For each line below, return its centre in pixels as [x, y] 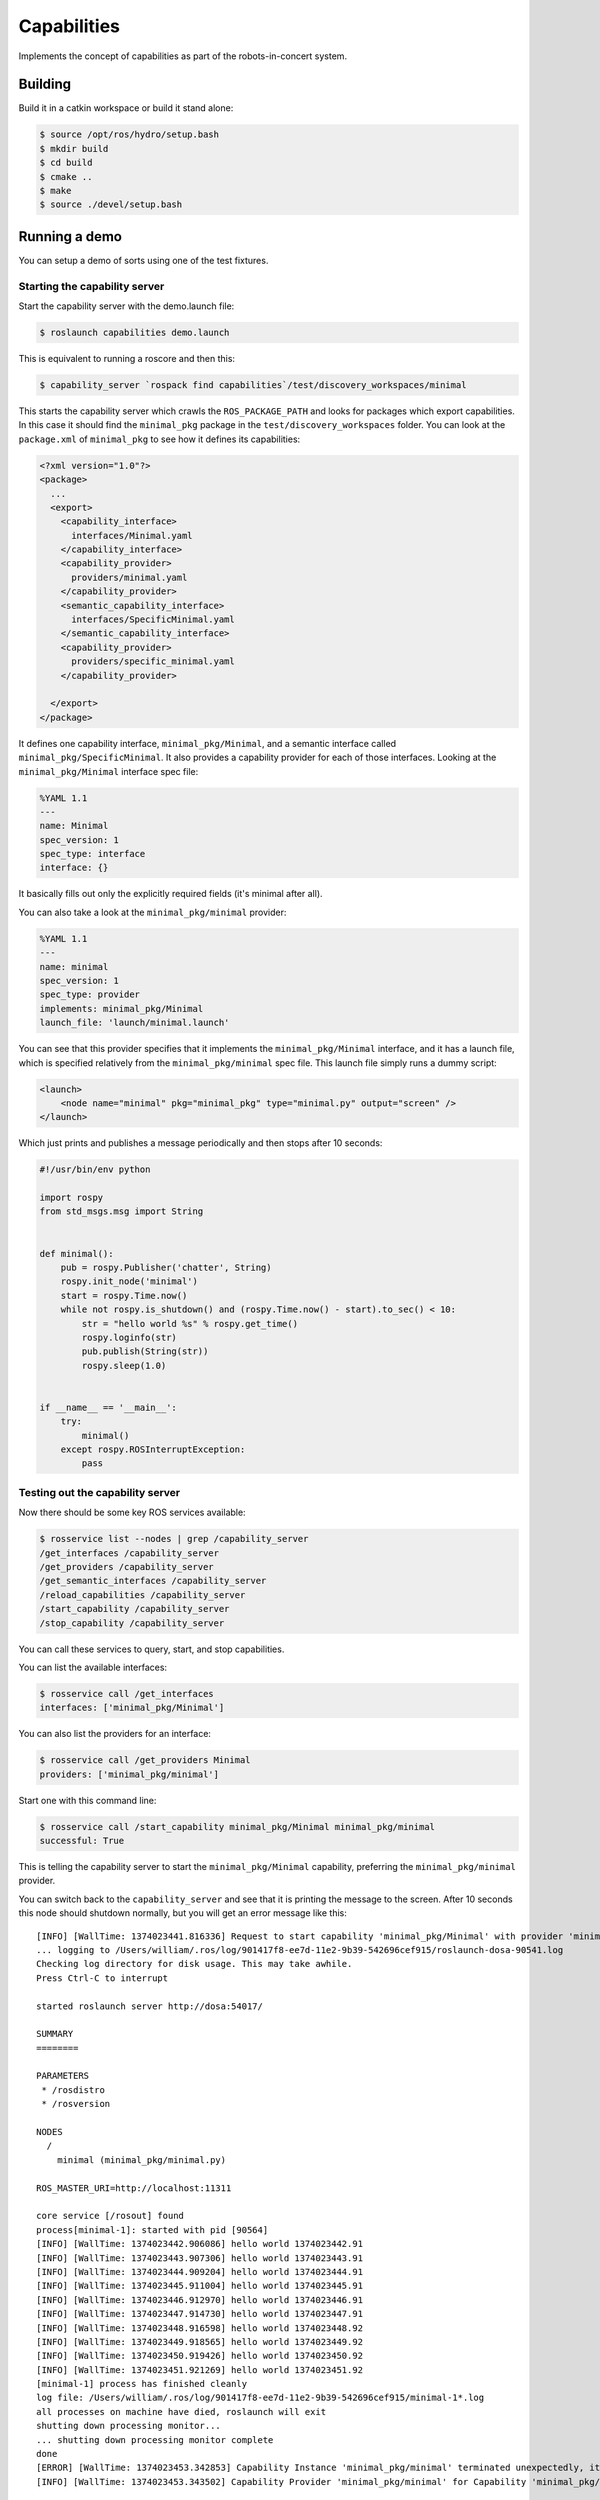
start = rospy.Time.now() [124, 1295]
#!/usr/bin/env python [95, 1169]
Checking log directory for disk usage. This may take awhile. [194, 1964]
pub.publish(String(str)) [145, 1351]
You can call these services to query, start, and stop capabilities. [151, 1649]
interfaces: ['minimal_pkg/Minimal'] [132, 1708]
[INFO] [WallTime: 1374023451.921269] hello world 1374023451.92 [200, 2369]
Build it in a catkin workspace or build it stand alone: [126, 108]
